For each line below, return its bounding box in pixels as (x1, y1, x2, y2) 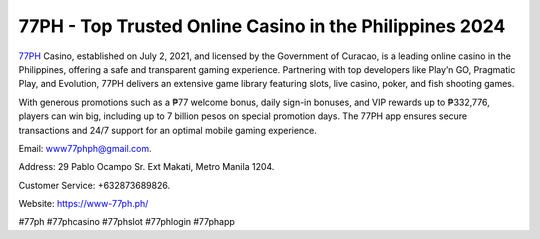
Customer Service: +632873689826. (18, 179, 170, 191)
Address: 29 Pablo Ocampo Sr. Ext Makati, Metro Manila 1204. (18, 161, 275, 173)
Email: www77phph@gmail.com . (18, 142, 152, 154)
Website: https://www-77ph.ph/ (18, 198, 149, 210)
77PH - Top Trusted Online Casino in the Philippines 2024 (18, 15, 506, 37)
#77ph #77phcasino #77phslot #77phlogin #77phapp (18, 216, 235, 228)
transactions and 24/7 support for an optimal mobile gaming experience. (18, 124, 317, 136)
